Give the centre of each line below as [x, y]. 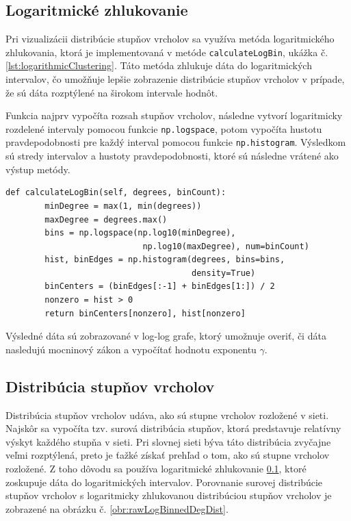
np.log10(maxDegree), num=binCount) [226, 246]
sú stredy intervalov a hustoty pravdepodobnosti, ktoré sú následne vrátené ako [172, 156]
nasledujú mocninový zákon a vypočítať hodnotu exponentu [131, 349]
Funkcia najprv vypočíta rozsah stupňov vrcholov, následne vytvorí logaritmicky [174, 115]
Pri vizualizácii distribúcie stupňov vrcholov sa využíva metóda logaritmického [170, 39]
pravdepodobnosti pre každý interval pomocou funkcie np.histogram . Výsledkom [176, 142]
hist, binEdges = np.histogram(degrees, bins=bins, [165, 260]
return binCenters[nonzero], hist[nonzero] [145, 313]
